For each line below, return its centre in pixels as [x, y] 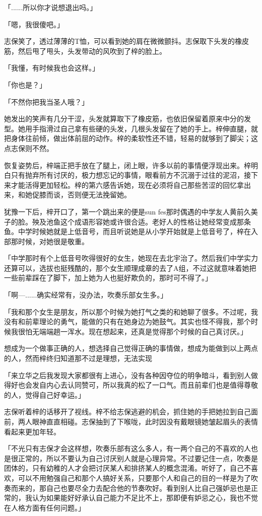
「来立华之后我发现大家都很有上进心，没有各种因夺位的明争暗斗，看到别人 [127, 375]
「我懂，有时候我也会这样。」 [52, 68]
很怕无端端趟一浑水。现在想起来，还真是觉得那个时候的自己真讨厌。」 [133, 331]
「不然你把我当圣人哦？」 [46, 101]
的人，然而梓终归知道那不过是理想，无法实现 [78, 358]
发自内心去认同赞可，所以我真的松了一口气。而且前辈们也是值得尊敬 [145, 385]
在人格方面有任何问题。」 [45, 507]
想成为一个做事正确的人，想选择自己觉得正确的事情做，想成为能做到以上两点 [131, 348]
